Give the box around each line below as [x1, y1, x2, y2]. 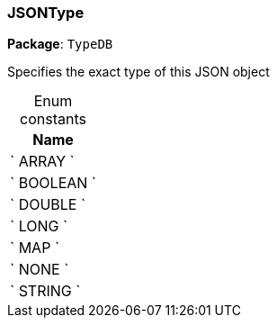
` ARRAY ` [10, 152, 75, 171]
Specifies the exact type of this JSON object [7, 64, 270, 80]
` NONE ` [10, 260, 69, 279]
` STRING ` [10, 282, 81, 301]
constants [20, 110, 86, 129]
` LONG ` [10, 217, 68, 236]
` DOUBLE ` [10, 195, 86, 214]
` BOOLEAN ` [10, 174, 97, 193]
